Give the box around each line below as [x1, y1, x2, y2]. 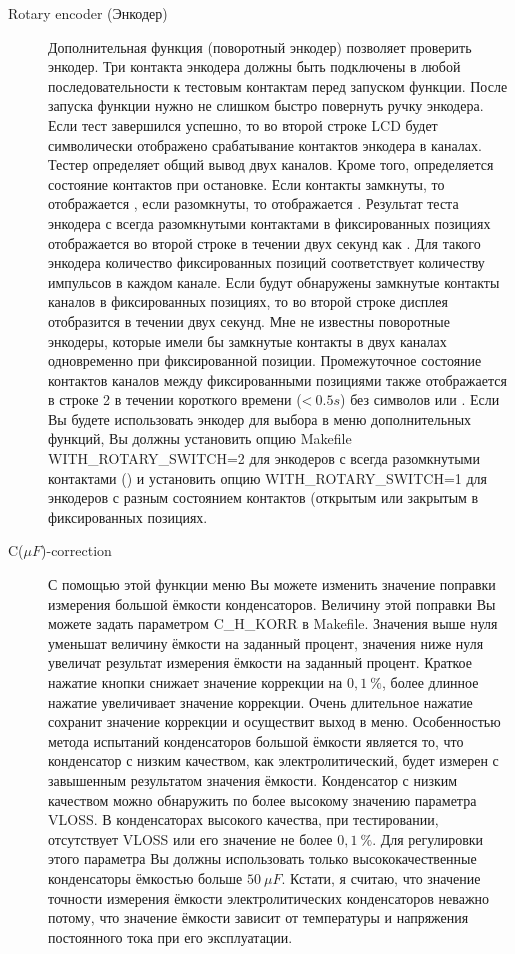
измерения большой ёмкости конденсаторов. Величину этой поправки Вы [48, 593, 496, 614]
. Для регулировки [372, 828, 484, 849]
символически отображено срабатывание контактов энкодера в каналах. [48, 134, 482, 155]
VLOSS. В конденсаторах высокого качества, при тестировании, [48, 809, 439, 830]
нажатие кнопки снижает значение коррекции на [48, 672, 343, 692]
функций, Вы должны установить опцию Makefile [48, 428, 352, 449]
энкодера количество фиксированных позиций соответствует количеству [48, 252, 485, 273]
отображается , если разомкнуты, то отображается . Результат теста [48, 193, 459, 214]
